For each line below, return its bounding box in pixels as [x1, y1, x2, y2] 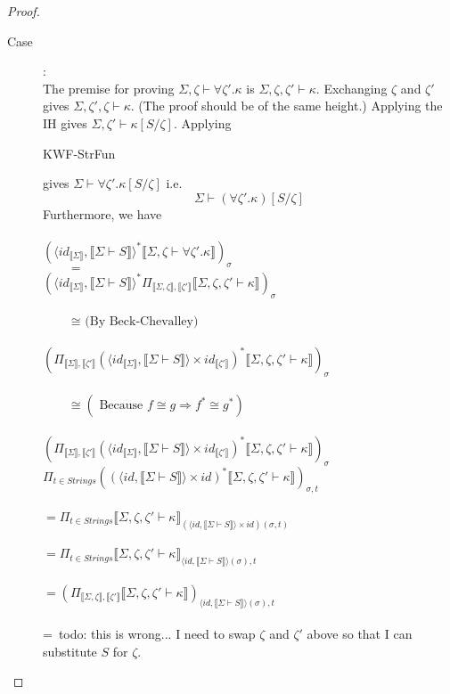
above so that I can [307, 625, 413, 643]
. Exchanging [315, 78, 388, 97]
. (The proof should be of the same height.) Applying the [130, 96, 443, 115]
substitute [43, 641, 97, 660]
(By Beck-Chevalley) [85, 315, 199, 329]
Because [99, 399, 143, 412]
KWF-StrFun [43, 143, 116, 162]
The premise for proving [43, 78, 175, 97]
